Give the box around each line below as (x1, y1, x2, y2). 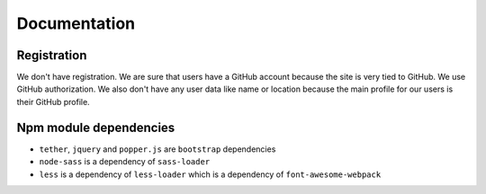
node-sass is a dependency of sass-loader (39, 156, 211, 167)
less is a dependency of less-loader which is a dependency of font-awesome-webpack (39, 169, 382, 180)
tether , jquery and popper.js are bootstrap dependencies (39, 144, 276, 154)
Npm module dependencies (16, 119, 175, 135)
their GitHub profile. (16, 96, 90, 107)
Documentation (16, 13, 136, 33)
